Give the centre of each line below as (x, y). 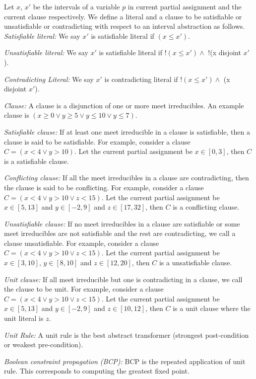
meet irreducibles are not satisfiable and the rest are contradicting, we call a (120, 233)
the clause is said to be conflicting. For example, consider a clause (104, 187)
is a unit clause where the (212, 308)
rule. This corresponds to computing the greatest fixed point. (97, 371)
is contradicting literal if (141, 79)
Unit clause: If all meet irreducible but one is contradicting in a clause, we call (123, 279)
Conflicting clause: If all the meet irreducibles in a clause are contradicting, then (127, 178)
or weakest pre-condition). (44, 344)
